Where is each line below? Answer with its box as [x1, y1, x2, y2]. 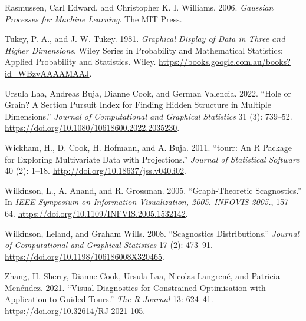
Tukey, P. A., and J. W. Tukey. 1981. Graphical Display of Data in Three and [5, 32, 285, 45]
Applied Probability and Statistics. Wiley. [5, 55, 156, 68]
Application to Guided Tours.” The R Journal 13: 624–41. [5, 293, 213, 305]
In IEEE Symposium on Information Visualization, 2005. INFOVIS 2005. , [5, 196, 274, 208]
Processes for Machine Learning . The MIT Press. [5, 12, 182, 25]
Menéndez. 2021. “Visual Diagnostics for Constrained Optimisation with [5, 281, 266, 293]
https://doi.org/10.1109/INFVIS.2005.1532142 [18, 207, 186, 219]
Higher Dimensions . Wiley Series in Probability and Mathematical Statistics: [5, 44, 283, 56]
